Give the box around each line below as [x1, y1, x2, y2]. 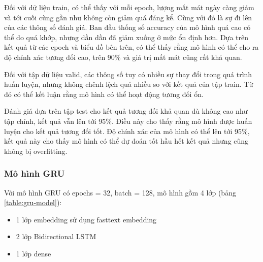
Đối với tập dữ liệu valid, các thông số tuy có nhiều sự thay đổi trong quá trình [4, 69, 252, 79]
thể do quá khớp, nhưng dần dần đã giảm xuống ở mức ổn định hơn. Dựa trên [4, 31, 248, 42]
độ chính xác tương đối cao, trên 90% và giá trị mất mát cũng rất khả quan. [4, 51, 242, 62]
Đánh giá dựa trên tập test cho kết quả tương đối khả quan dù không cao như [4, 106, 248, 116]
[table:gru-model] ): [4, 197, 62, 208]
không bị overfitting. [4, 145, 68, 156]
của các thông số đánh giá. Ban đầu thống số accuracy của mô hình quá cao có [4, 22, 251, 32]
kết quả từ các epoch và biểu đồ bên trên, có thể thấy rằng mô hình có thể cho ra [4, 42, 259, 52]
